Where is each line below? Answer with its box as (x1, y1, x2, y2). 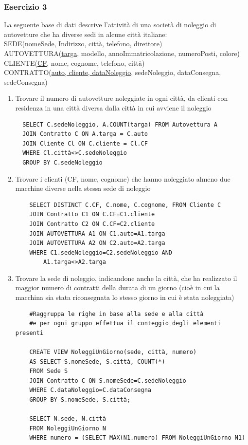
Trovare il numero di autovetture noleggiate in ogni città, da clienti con (15, 93, 228, 103)
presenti (15, 329, 44, 336)
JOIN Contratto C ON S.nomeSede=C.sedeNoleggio (29, 377, 186, 384)
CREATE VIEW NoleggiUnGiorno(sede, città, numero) (29, 349, 197, 356)
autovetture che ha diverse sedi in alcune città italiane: (4, 29, 167, 39)
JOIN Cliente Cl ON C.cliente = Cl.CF (22, 140, 148, 147)
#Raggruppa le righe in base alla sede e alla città (29, 310, 204, 317)
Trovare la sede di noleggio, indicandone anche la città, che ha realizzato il (15, 273, 237, 283)
